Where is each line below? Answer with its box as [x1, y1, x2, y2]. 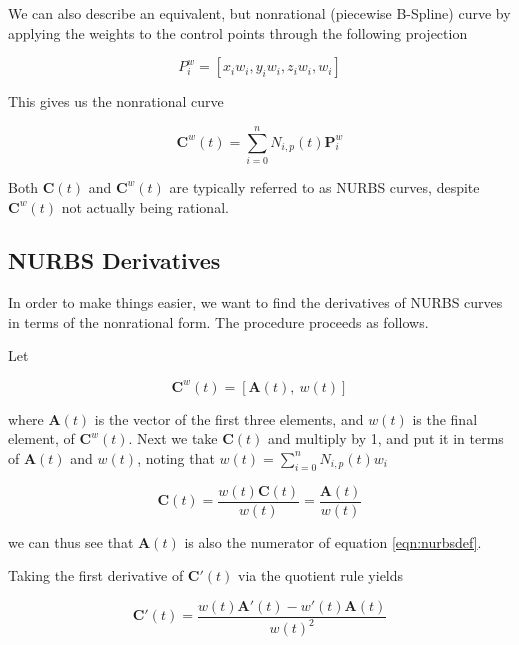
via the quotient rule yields [238, 565, 404, 586]
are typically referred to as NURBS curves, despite [169, 176, 480, 197]
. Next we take [128, 428, 218, 449]
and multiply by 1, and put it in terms [268, 428, 504, 449]
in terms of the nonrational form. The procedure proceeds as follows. [8, 311, 429, 332]
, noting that [137, 447, 215, 468]
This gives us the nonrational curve [8, 91, 224, 112]
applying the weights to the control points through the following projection [8, 22, 468, 43]
